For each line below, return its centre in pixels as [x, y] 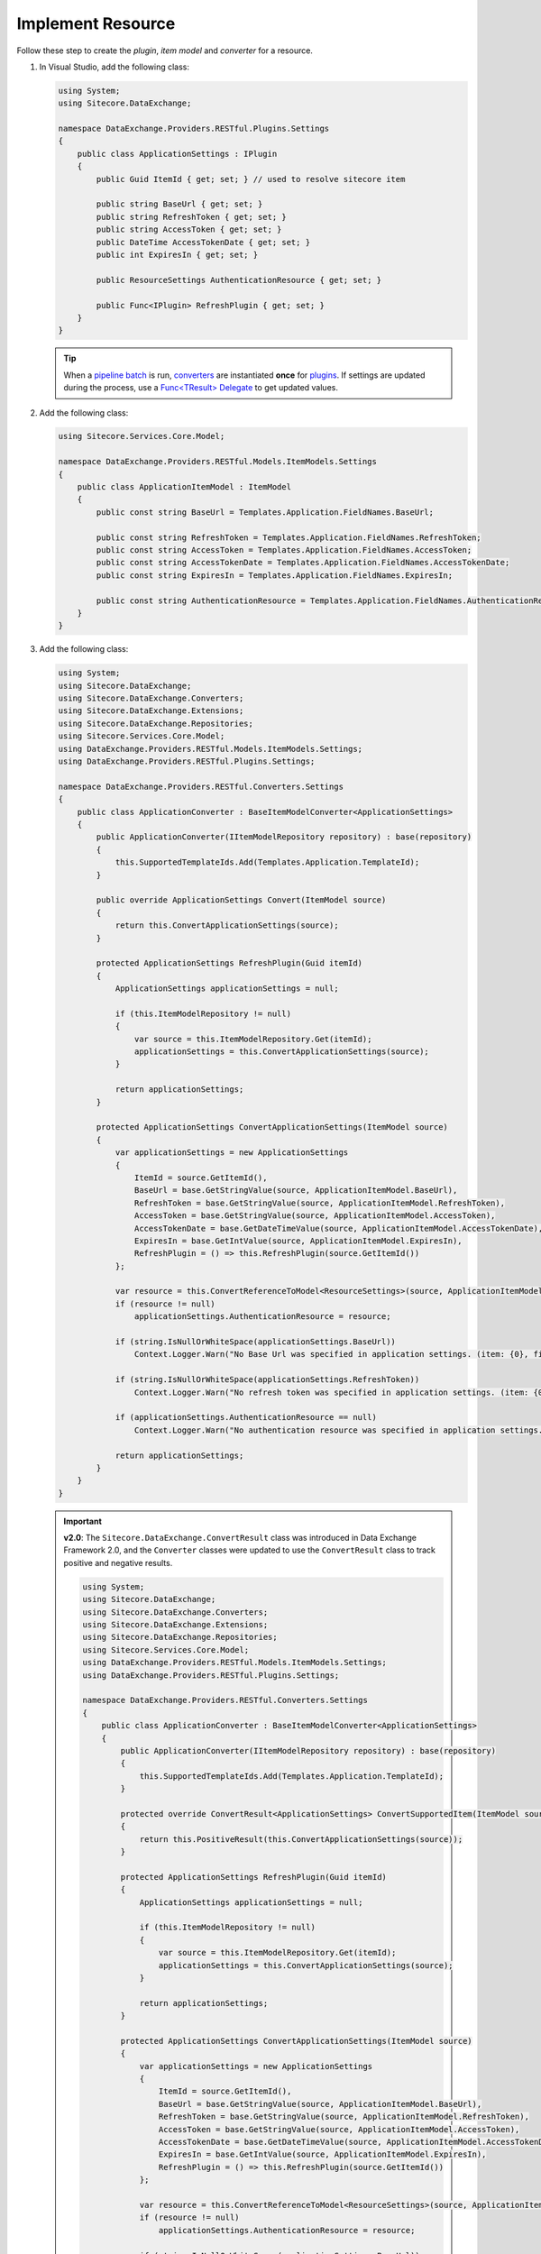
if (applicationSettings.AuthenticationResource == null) [246, 1417]
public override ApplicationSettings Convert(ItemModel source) [241, 900]
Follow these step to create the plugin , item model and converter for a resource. [165, 50]
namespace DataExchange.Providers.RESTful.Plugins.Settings [194, 129]
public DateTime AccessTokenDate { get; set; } [203, 242]
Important [83, 1521]
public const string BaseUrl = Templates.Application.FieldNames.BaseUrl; [265, 512]
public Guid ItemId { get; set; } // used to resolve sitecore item [251, 179]
